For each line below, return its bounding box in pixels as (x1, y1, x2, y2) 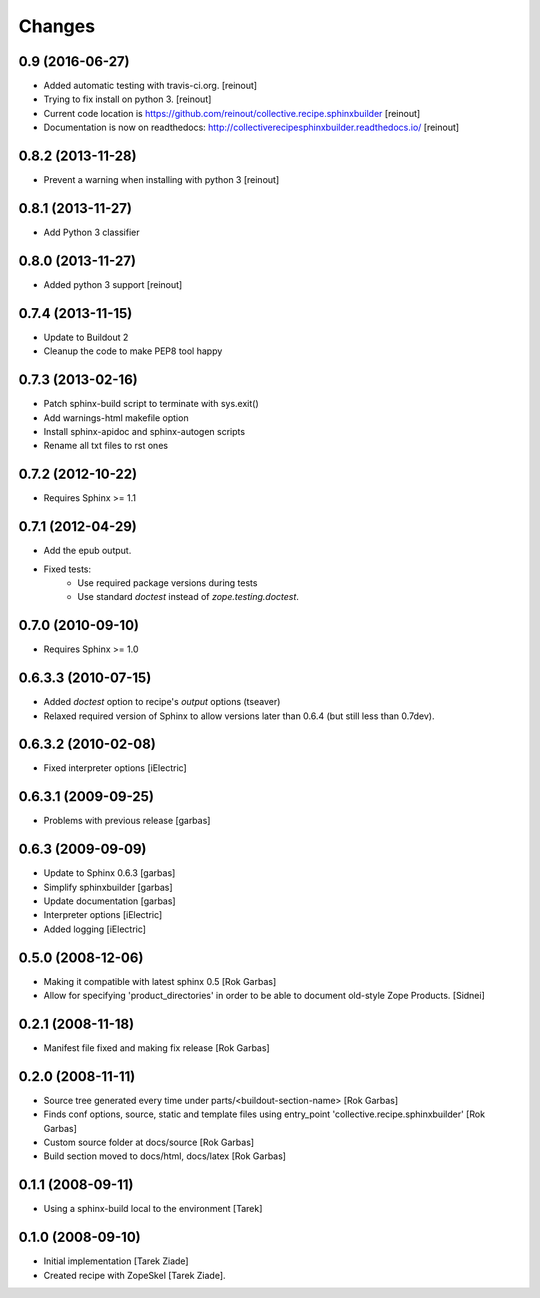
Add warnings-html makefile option (43, 411, 189, 424)
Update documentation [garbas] (43, 895, 176, 907)
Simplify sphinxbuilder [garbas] (43, 881, 174, 893)
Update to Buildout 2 (43, 331, 129, 343)
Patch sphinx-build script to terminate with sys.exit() (43, 398, 259, 410)
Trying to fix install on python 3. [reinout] (43, 93, 212, 105)
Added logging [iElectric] (43, 923, 147, 935)
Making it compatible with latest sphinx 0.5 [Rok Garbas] (43, 975, 277, 987)
